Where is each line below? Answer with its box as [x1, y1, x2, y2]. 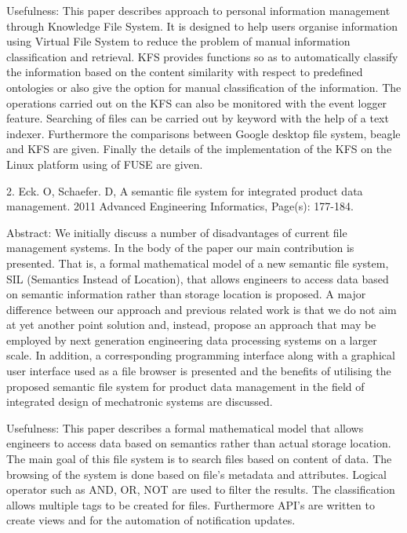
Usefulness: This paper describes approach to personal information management [6, 2, 391, 18]
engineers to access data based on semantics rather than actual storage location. [6, 435, 391, 451]
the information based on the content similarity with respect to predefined [6, 64, 363, 80]
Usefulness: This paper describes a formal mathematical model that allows [6, 419, 364, 436]
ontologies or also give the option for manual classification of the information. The [6, 78, 402, 95]
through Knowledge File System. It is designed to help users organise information [6, 17, 398, 34]
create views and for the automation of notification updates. [6, 512, 296, 528]
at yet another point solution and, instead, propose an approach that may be [6, 316, 376, 333]
